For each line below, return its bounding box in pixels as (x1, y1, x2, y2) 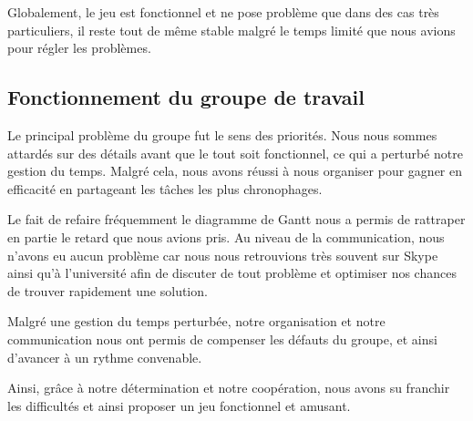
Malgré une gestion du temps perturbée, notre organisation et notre (7, 312, 386, 331)
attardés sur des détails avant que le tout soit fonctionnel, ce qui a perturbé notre (7, 143, 463, 162)
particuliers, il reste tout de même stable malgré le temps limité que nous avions (7, 20, 456, 39)
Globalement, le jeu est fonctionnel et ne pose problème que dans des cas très (7, 3, 439, 21)
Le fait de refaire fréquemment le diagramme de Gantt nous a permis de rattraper (7, 210, 466, 229)
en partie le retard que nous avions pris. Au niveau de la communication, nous (7, 227, 445, 246)
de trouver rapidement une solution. (7, 281, 208, 300)
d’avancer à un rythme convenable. (7, 347, 202, 366)
